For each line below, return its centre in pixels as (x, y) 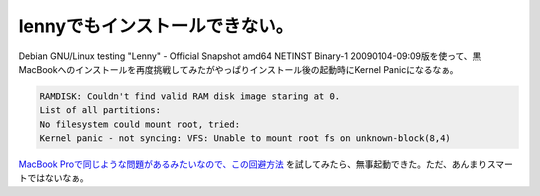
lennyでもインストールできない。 (156, 26)
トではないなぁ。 (53, 178)
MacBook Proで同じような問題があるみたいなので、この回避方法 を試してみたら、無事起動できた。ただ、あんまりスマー (266, 164)
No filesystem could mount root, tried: (139, 124)
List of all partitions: (100, 110)
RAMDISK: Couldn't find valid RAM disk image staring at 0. (190, 96)
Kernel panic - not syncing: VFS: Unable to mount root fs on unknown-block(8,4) (245, 138)
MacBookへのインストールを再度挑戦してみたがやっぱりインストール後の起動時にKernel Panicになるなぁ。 (238, 69)
